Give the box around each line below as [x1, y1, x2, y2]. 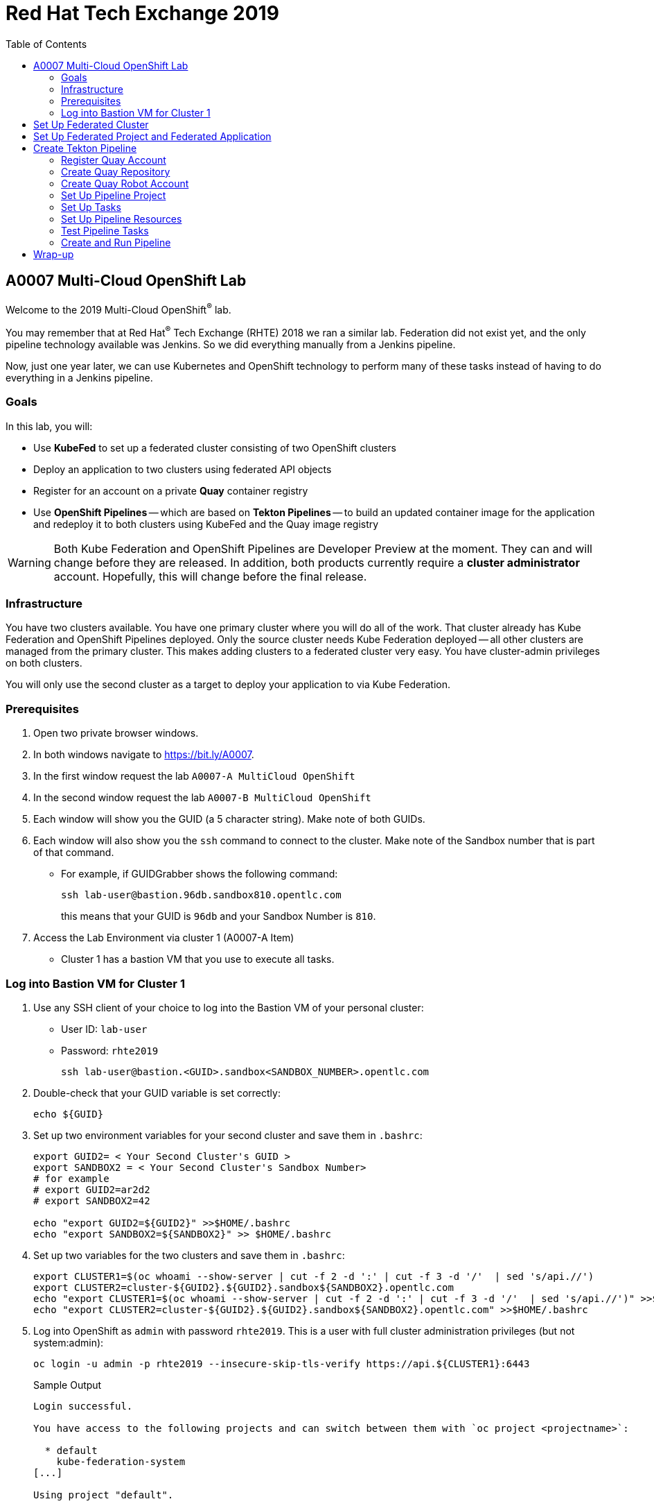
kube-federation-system [56, 1455, 186, 1467]
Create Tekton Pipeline [33, 142, 137, 154]
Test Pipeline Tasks [61, 224, 149, 237]
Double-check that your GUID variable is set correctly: [33, 1086, 281, 1099]
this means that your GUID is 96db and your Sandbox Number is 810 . [61, 910, 376, 923]
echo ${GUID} [33, 1108, 104, 1120]
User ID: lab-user [61, 1022, 148, 1035]
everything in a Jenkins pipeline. [6, 371, 153, 384]
